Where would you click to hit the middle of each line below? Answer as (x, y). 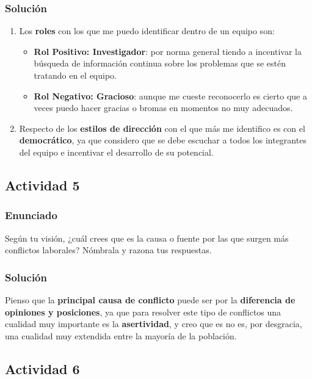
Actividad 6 (42, 368)
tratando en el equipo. (75, 75)
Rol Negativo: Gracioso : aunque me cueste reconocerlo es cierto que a (170, 96)
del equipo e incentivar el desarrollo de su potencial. (116, 152)
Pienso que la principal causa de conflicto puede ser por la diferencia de (150, 299)
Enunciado (31, 215)
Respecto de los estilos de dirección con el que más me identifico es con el (162, 128)
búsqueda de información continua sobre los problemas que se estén (160, 63)
